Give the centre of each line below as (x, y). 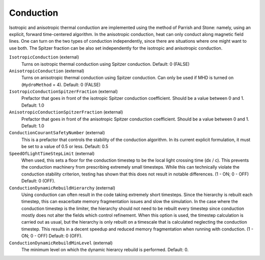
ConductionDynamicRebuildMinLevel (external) (61, 243)
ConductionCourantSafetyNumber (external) (57, 133)
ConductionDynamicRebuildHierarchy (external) (62, 188)
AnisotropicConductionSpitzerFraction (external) (66, 112)
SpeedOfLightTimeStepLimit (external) (52, 153)
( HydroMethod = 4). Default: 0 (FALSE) (61, 85)
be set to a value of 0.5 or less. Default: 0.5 (65, 146)
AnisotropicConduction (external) (47, 71)
